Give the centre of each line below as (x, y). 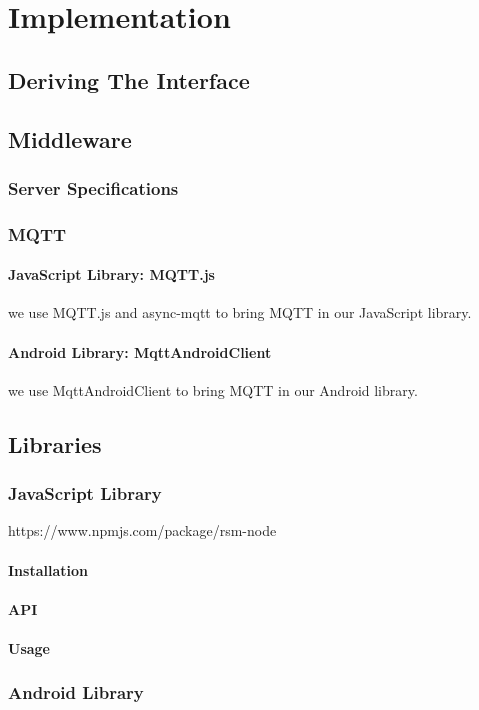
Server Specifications (93, 187)
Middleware (70, 138)
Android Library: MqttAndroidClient (140, 351)
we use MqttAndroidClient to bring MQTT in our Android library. (213, 389)
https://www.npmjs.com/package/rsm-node (142, 530)
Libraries (55, 443)
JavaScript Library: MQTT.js (111, 274)
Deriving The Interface (129, 79)
